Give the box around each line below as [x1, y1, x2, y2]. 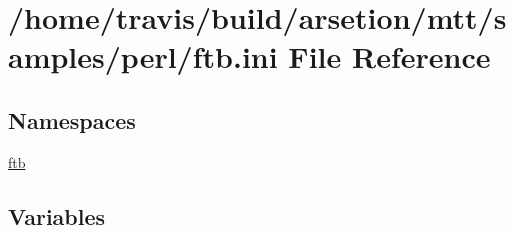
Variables [8, 200, 106, 231]
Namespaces [8, 104, 136, 135]
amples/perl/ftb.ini [8, 36, 278, 77]
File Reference [288, 36, 491, 77]
